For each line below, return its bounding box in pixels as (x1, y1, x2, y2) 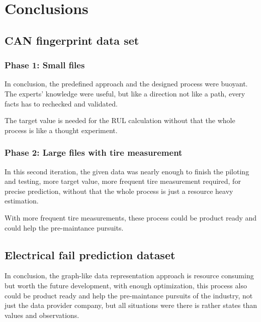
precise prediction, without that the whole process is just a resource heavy (5, 185, 233, 196)
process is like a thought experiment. (5, 125, 118, 135)
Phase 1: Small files (5, 59, 85, 71)
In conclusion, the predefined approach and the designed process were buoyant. (5, 78, 248, 89)
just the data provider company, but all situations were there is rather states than (5, 300, 257, 310)
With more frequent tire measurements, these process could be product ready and (5, 212, 257, 223)
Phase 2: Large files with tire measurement (5, 146, 183, 159)
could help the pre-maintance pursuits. (5, 222, 124, 233)
